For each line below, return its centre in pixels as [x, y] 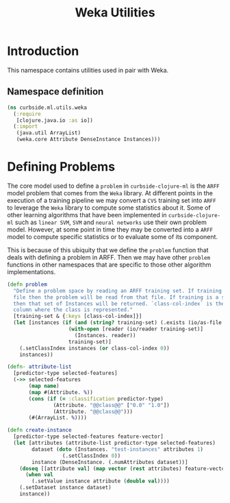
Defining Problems [61, 167]
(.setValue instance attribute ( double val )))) [101, 481]
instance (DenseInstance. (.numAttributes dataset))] [110, 462]
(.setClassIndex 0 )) [91, 456]
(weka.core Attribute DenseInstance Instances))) [88, 139]
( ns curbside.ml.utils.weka [47, 108]
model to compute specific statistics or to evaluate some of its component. [112, 236]
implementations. [31, 271]
